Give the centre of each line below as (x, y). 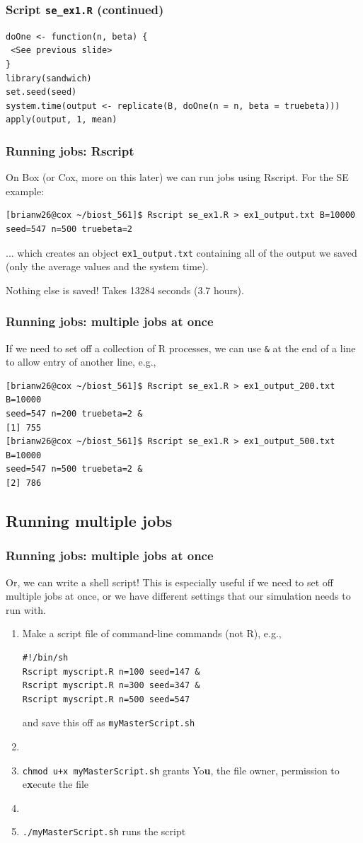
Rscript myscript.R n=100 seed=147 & (111, 672)
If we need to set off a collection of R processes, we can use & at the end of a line (181, 348)
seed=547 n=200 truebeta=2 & (74, 414)
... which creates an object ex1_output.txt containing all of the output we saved (181, 252)
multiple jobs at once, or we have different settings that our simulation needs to (178, 596)
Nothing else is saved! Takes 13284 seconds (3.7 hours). (125, 290)
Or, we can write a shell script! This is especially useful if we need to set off (169, 582)
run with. (26, 609)
